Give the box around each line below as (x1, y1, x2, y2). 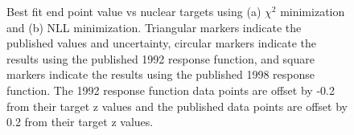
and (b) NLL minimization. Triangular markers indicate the (6, 18, 302, 35)
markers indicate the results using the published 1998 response (6, 66, 315, 83)
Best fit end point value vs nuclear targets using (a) (6, 3, 261, 19)
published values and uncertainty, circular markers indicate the (6, 35, 317, 51)
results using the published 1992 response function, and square (6, 50, 315, 67)
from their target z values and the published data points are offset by (6, 97, 348, 114)
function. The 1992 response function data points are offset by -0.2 (6, 81, 335, 98)
